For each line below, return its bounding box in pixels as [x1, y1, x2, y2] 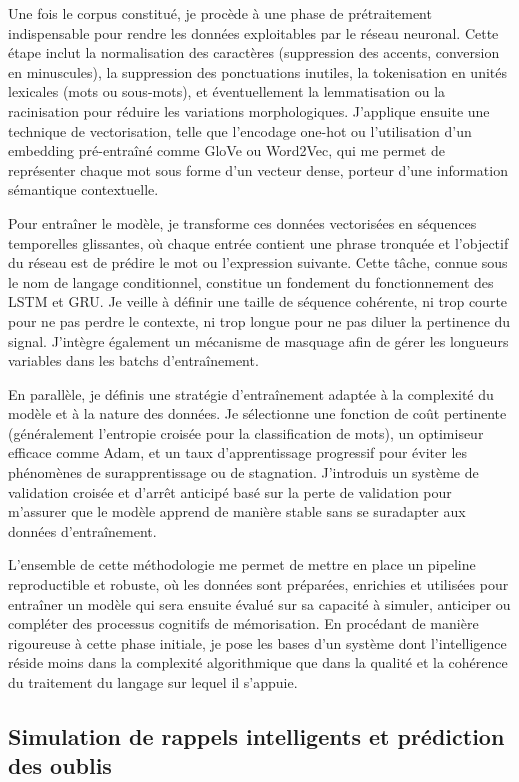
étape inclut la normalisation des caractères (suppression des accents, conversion [8, 42, 500, 63]
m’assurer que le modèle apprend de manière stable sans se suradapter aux [8, 501, 466, 522]
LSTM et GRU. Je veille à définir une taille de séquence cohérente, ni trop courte [8, 291, 508, 312]
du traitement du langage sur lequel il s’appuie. [8, 672, 298, 692]
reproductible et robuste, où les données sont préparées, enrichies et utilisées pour [8, 574, 509, 595]
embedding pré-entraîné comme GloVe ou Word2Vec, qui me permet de [8, 140, 445, 161]
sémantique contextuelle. [8, 179, 159, 200]
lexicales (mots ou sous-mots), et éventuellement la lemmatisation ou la [8, 81, 446, 102]
